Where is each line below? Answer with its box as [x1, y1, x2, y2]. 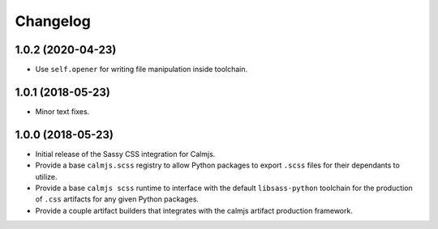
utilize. [35, 172, 58, 181]
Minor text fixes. [35, 106, 90, 117]
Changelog [15, 12, 91, 30]
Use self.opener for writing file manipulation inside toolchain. [35, 65, 248, 74]
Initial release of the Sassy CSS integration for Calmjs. [35, 149, 216, 159]
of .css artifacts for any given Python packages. [35, 194, 199, 204]
